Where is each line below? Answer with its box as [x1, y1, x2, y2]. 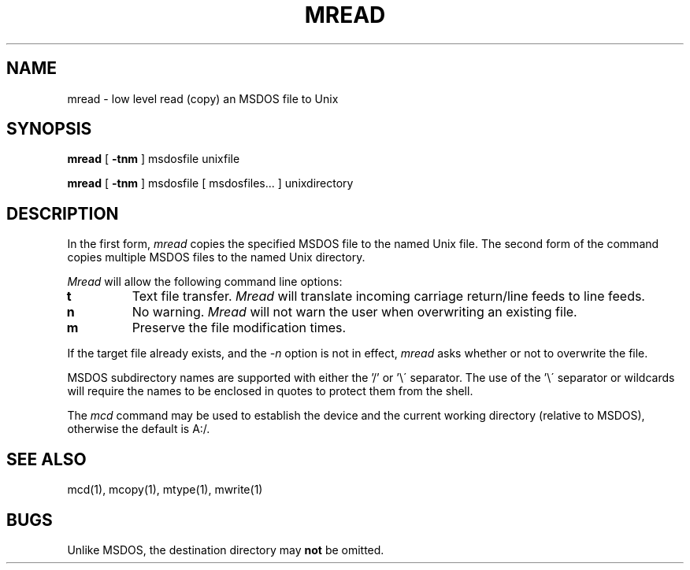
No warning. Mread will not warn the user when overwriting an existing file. [132, 304, 577, 320]
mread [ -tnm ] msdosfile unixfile [67, 152, 240, 166]
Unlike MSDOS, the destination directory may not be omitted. [67, 542, 384, 557]
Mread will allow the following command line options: [67, 275, 343, 289]
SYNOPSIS [6, 119, 92, 139]
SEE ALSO [6, 449, 87, 469]
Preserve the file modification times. [132, 320, 347, 336]
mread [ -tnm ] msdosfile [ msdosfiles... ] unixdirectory [67, 176, 354, 191]
